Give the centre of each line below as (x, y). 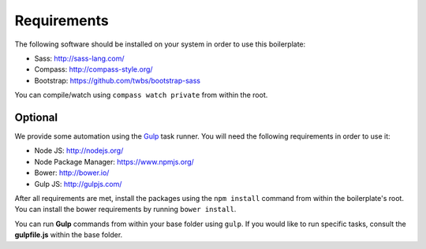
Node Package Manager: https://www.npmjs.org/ (114, 162)
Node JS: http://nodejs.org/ (79, 151)
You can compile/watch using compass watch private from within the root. (141, 95)
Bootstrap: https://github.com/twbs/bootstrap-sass (118, 80)
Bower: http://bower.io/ (72, 173)
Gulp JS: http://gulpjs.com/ (78, 184)
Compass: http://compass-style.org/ (93, 69)
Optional (36, 117)
